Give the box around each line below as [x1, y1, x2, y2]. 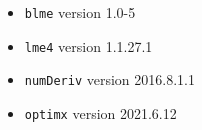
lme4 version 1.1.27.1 [24, 35, 153, 56]
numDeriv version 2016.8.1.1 [24, 69, 195, 90]
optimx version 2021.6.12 [24, 102, 177, 123]
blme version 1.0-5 [24, 2, 136, 22]
